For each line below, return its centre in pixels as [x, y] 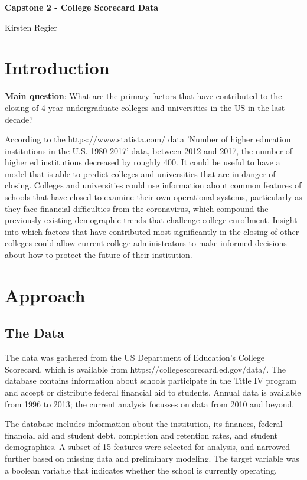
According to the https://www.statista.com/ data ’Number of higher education [148, 139]
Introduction [57, 68]
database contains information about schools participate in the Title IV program [151, 381]
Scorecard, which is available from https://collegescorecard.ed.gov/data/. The [146, 369]
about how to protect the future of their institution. [99, 255]
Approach [45, 295]
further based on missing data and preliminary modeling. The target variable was [152, 458]
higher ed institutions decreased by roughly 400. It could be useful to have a [143, 162]
